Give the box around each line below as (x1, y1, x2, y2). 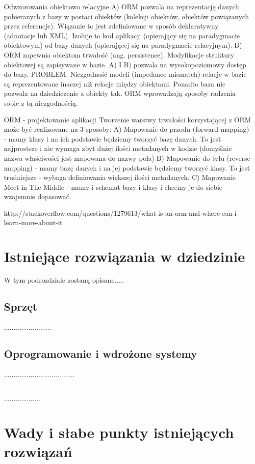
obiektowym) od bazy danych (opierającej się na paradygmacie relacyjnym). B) (4, 40, 242, 50)
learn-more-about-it (4, 217, 63, 228)
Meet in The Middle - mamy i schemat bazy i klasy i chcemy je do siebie (4, 181, 223, 192)
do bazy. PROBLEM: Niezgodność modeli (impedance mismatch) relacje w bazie (4, 69, 247, 79)
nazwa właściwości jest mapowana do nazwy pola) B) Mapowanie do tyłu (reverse (4, 152, 250, 163)
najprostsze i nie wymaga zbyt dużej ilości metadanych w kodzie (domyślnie (4, 143, 232, 153)
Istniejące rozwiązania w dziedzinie (4, 246, 245, 266)
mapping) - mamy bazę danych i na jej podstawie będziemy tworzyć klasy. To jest (4, 162, 250, 173)
